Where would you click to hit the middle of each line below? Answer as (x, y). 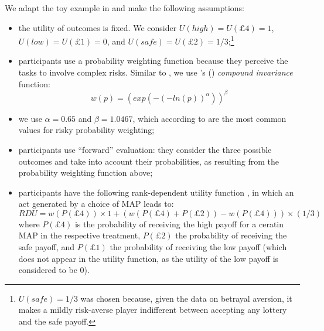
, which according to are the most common (209, 118)
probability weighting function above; (86, 173)
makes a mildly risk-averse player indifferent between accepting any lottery (153, 310)
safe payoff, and (47, 247)
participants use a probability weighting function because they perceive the (153, 61)
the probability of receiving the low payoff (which (198, 247)
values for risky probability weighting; (86, 130)
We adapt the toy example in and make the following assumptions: (125, 8)
